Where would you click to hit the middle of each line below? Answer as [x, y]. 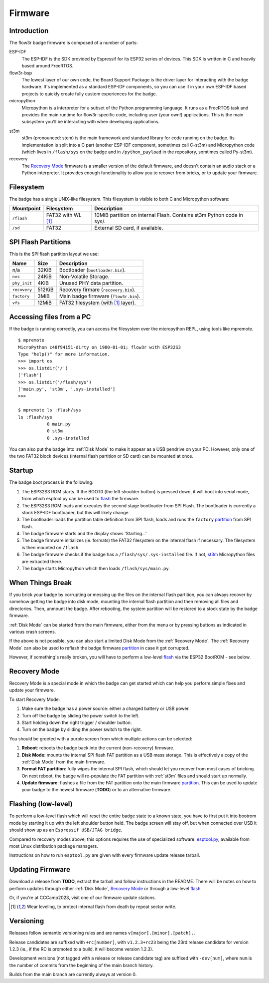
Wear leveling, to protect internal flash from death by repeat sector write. [102, 907]
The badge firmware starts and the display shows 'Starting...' [84, 534]
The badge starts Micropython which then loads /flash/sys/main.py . [96, 569]
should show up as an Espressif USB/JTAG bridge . [66, 830]
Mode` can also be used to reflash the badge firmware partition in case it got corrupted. [99, 648]
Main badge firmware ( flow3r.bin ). [100, 296]
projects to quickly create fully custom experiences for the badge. [89, 94]
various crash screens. [33, 632]
